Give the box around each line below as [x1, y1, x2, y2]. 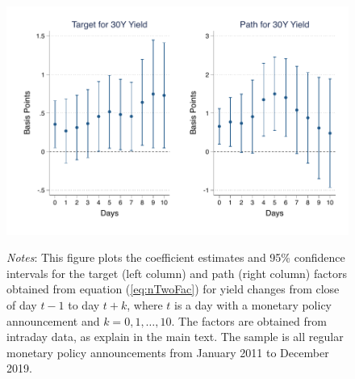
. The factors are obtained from [171, 312, 327, 329]
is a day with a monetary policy [174, 297, 332, 314]
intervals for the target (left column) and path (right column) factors [6, 264, 347, 281]
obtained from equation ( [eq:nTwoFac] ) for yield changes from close [6, 280, 340, 297]
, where [127, 297, 163, 314]
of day [6, 297, 37, 314]
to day [68, 297, 100, 314]
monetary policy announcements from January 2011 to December [6, 343, 329, 360]
